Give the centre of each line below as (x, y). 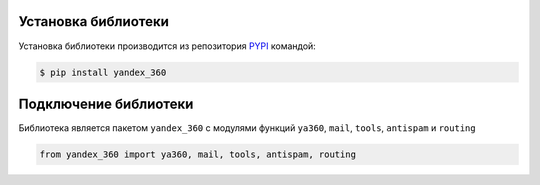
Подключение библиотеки (106, 103)
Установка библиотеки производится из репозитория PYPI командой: (167, 46)
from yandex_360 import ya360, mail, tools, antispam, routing (198, 154)
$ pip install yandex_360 (103, 72)
